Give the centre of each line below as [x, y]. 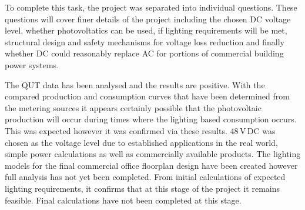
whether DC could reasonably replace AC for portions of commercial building [144, 53]
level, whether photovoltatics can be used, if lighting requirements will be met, [146, 30]
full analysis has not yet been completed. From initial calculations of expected [145, 177]
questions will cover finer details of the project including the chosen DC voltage [148, 19]
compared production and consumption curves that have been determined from [147, 96]
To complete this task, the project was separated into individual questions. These [151, 7]
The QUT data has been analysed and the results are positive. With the [135, 84]
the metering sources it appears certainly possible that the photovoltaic [133, 107]
